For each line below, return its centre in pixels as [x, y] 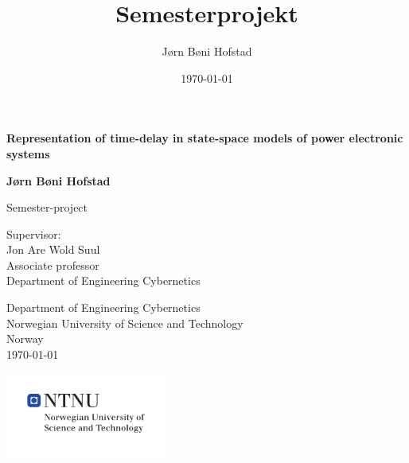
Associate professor [53, 265]
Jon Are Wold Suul [53, 249]
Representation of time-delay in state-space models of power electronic [205, 138]
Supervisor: [34, 233]
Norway [25, 338]
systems [28, 153]
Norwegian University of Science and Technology [125, 323]
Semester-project [47, 207]
